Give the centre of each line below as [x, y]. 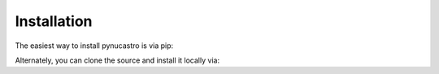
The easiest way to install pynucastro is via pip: [94, 46]
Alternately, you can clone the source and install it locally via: [117, 60]
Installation [54, 21]
